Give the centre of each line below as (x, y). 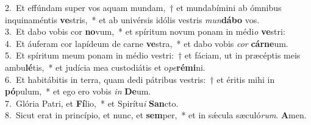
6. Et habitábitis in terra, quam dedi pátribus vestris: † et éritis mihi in (140, 79)
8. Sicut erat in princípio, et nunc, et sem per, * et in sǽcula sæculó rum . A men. (156, 115)
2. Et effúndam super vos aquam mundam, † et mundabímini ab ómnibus (143, 7)
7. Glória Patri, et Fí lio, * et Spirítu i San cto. (92, 103)
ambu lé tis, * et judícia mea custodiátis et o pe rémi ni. (105, 67)
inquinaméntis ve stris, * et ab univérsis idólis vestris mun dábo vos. (132, 19)
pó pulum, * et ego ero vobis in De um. (78, 91)
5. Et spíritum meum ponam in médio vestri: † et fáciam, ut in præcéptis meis (153, 55)
